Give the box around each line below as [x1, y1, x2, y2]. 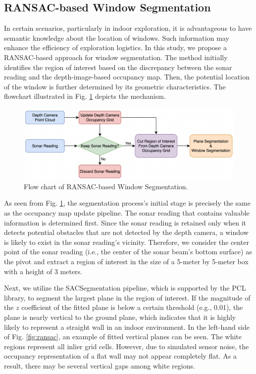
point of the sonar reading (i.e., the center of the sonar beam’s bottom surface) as [4, 246, 252, 257]
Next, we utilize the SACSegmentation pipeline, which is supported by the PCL [4, 283, 246, 293]
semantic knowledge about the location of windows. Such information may [4, 32, 229, 43]
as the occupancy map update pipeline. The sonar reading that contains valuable [4, 208, 250, 218]
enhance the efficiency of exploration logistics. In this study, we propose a [4, 42, 227, 53]
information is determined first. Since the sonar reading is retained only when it [4, 217, 247, 227]
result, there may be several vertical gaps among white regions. [4, 360, 195, 371]
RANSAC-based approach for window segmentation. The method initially [4, 52, 228, 62]
